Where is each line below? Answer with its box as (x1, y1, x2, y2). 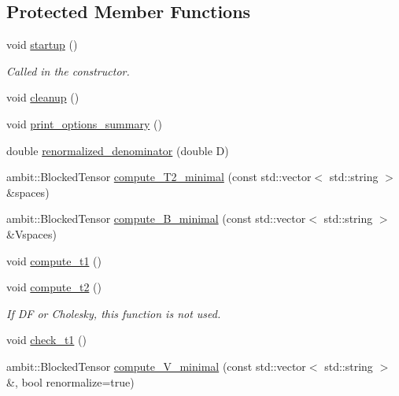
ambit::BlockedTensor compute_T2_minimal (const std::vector (6, 168, 312, 185)
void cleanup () (6, 89, 79, 105)
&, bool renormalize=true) (6, 373, 135, 390)
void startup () (6, 36, 78, 53)
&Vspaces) (6, 225, 57, 242)
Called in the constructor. (6, 62, 130, 79)
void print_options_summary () (6, 115, 162, 131)
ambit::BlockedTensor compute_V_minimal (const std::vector (6, 357, 306, 374)
